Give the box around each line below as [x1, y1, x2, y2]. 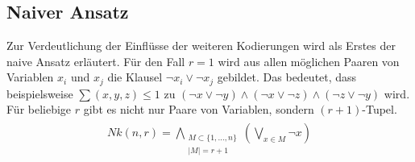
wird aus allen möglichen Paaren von [218, 52, 400, 69]
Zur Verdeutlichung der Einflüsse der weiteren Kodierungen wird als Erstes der [6, 37, 396, 54]
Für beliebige [6, 101, 72, 118]
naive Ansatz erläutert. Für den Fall [6, 52, 185, 69]
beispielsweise [6, 85, 73, 102]
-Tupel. [362, 101, 397, 118]
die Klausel [107, 69, 163, 85]
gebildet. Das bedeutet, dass [217, 69, 357, 85]
